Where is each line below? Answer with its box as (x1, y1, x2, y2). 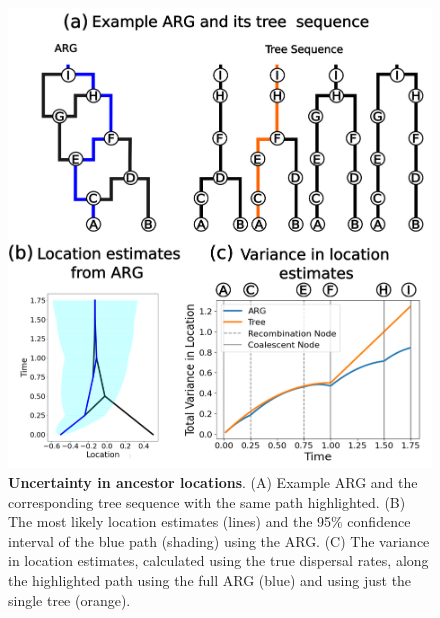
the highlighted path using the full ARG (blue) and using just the (8, 569, 412, 590)
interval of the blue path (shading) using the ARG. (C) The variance (8, 530, 430, 551)
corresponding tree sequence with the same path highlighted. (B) (8, 491, 406, 512)
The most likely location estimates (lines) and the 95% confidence (8, 511, 411, 532)
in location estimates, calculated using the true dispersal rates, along (8, 550, 429, 571)
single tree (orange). (8, 589, 131, 610)
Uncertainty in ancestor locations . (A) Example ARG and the (8, 472, 418, 492)
